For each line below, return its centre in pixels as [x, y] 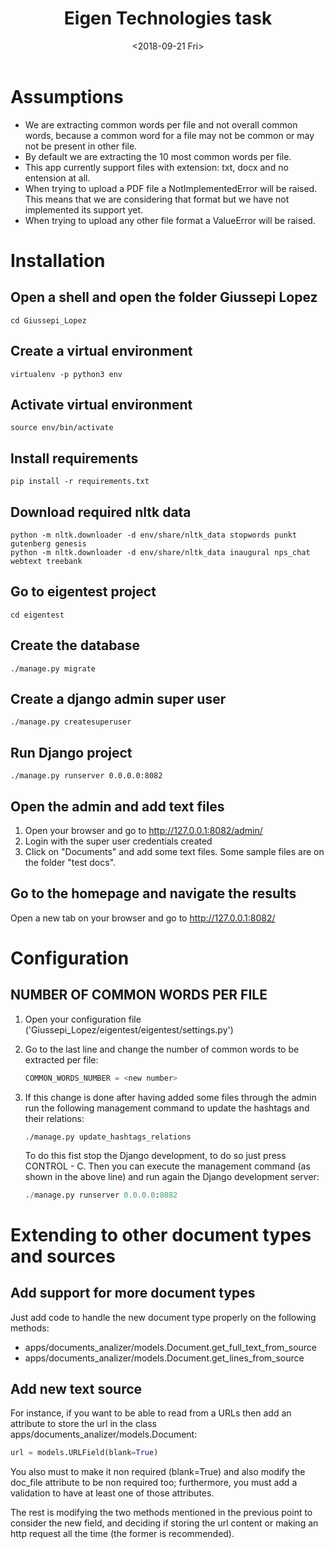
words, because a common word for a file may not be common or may [169, 135]
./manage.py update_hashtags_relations [108, 1137]
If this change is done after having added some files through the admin [170, 1097]
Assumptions [67, 96]
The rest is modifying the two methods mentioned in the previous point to [161, 1513]
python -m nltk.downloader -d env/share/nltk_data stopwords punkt [154, 535]
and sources [63, 1256]
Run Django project [71, 752]
